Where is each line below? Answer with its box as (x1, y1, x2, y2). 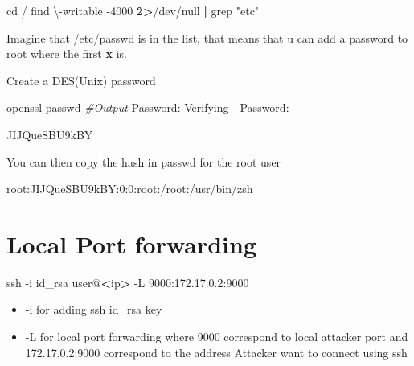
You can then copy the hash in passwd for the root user (6, 153, 281, 170)
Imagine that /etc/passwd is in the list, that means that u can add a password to (6, 29, 408, 46)
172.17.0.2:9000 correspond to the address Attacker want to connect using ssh (25, 343, 408, 360)
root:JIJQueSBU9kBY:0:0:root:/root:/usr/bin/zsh (6, 180, 253, 197)
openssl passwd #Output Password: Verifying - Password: (6, 99, 289, 116)
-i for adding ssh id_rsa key (25, 301, 162, 318)
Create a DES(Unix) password (6, 72, 156, 88)
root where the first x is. (6, 45, 127, 62)
